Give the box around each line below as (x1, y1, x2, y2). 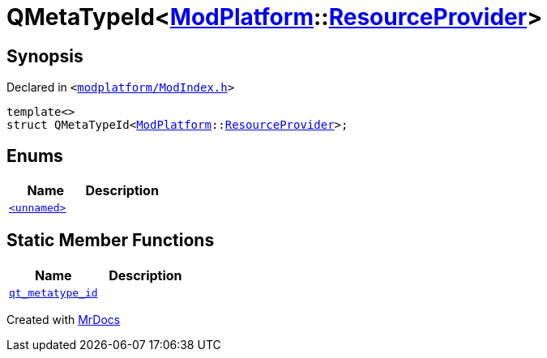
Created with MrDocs (6, 312, 121, 326)
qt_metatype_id (9, 286, 98, 299)
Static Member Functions (6, 230, 215, 251)
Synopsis (6, 45, 83, 66)
